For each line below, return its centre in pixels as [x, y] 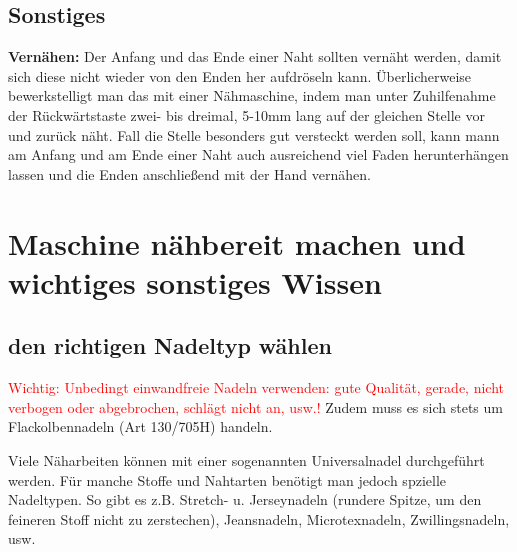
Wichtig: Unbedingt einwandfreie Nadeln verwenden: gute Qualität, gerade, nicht [256, 387]
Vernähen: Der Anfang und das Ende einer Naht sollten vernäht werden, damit [255, 56]
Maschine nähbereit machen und [237, 242]
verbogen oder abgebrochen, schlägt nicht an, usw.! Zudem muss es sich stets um [255, 406]
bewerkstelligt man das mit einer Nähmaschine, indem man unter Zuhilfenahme [252, 95]
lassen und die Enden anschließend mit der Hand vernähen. [189, 173]
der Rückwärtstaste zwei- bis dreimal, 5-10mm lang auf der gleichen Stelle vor [246, 114]
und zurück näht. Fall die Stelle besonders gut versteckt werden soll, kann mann [254, 134]
